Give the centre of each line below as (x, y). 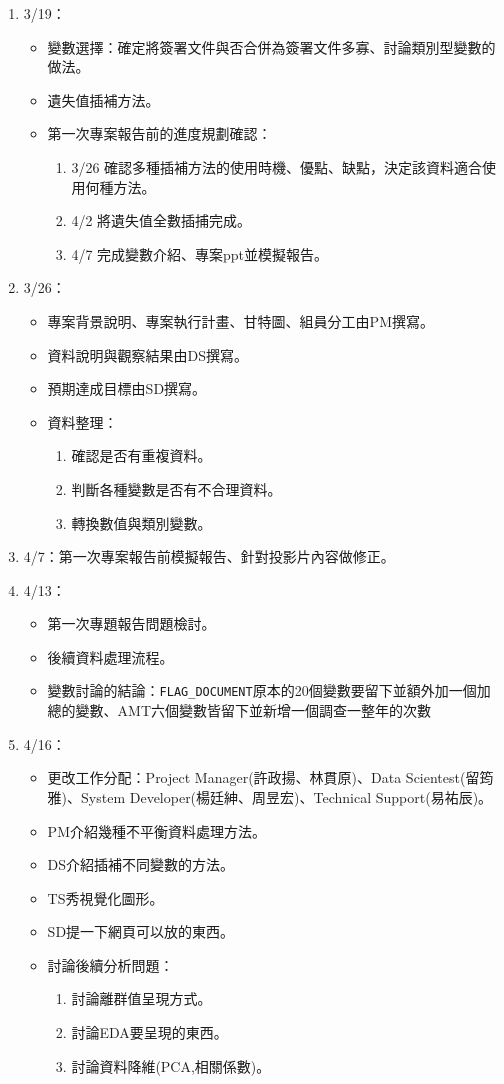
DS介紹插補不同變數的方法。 (141, 864)
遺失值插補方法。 (103, 99)
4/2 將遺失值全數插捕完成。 (161, 220)
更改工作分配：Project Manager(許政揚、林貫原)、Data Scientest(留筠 (270, 777)
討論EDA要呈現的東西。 (149, 1032)
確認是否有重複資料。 (141, 455)
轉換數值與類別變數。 (141, 522)
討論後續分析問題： (110, 964)
